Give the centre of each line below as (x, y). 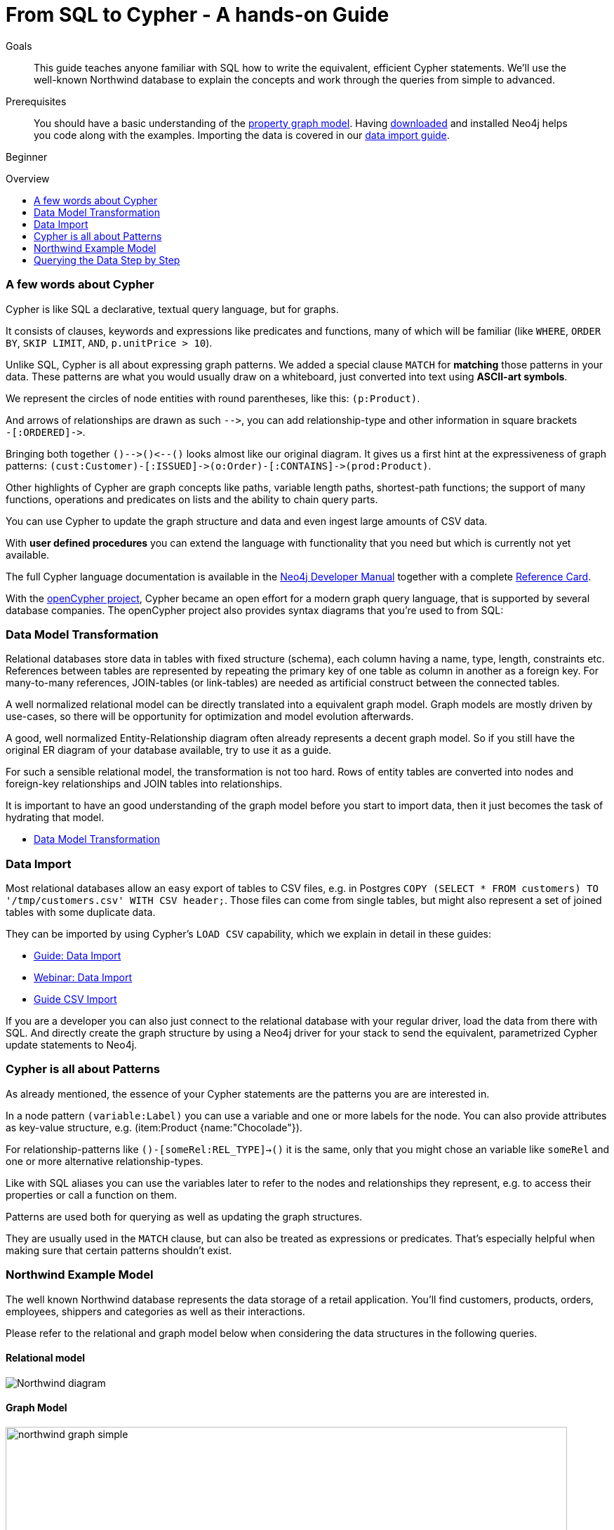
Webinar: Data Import (83, 977)
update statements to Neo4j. (72, 1045)
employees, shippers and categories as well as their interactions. (155, 1311)
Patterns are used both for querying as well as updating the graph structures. (184, 1216)
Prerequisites (36, 101)
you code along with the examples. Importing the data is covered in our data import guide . (242, 135)
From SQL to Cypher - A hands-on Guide (198, 15)
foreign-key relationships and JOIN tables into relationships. (144, 784)
